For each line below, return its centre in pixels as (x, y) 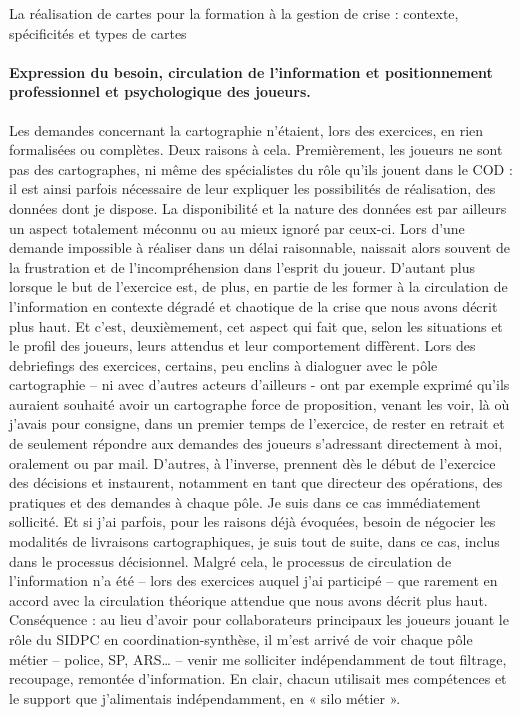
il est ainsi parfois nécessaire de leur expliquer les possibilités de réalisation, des (252, 188)
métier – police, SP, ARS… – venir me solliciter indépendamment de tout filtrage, (258, 658)
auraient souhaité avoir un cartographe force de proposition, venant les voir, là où (259, 403)
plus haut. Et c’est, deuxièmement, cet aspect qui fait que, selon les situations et (256, 325)
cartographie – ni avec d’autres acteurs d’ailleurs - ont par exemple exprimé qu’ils (259, 384)
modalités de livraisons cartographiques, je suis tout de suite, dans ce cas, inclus (254, 541)
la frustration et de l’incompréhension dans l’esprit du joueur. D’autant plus (242, 266)
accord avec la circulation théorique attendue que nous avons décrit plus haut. (248, 599)
